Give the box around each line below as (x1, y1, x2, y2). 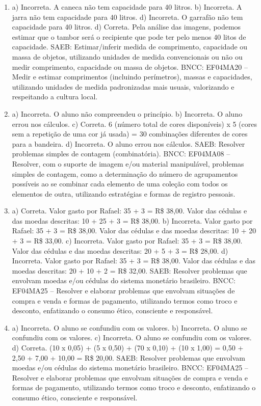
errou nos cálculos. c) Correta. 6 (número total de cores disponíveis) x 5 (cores (12, 118, 257, 129)
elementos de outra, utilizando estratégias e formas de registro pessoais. (12, 188, 236, 199)
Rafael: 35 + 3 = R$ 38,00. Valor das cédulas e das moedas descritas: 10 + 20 (12, 225, 256, 236)
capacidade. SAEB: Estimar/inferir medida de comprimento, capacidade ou (12, 41, 248, 52)
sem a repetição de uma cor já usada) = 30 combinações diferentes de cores (12, 128, 248, 139)
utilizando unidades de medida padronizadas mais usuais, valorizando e (12, 81, 234, 92)
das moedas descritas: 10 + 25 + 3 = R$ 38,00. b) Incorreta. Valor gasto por (12, 215, 253, 226)
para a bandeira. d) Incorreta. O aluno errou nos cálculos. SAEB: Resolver (12, 138, 245, 149)
